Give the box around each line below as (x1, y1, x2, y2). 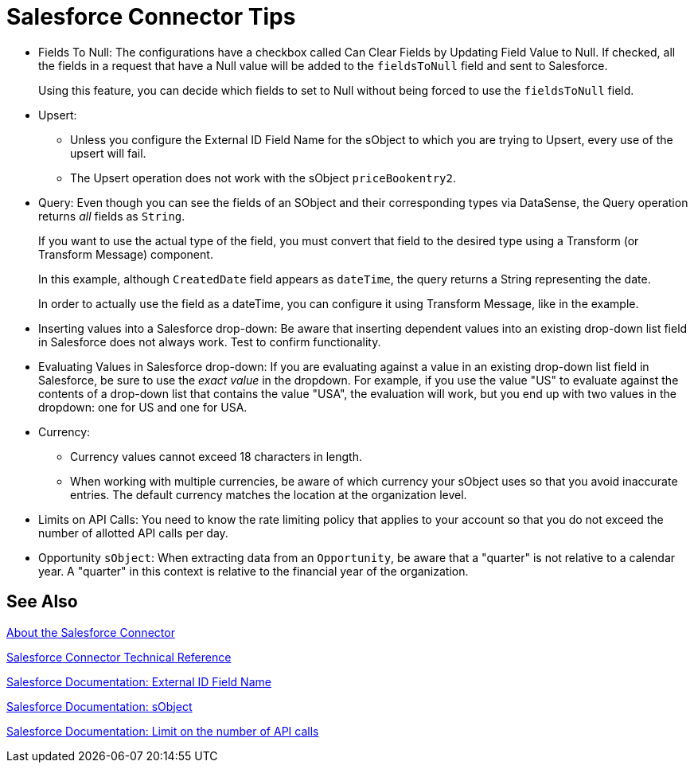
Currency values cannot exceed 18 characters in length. (70, 449, 362, 463)
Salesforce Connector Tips (6, 3, 296, 30)
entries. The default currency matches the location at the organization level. (70, 487, 467, 502)
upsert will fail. (70, 146, 146, 160)
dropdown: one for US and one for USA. (38, 400, 248, 414)
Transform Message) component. (38, 247, 213, 261)
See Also (6, 591, 78, 612)
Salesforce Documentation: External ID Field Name (6, 674, 271, 689)
